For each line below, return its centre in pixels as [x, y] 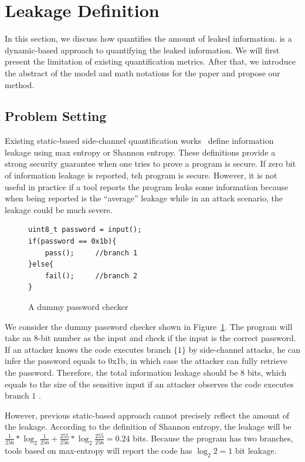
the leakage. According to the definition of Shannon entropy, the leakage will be [148, 426]
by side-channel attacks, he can [244, 349]
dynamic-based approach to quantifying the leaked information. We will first [142, 50]
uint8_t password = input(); [85, 230]
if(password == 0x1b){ [72, 242]
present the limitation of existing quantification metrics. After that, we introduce [150, 61]
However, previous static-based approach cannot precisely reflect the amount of [147, 415]
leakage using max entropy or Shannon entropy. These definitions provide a [140, 152]
